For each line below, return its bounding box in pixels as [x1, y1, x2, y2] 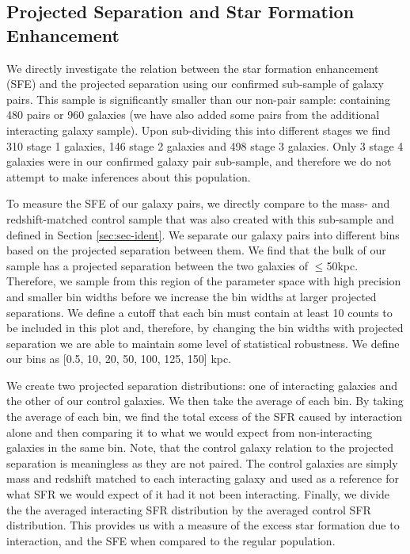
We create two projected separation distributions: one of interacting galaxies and [6, 376, 398, 393]
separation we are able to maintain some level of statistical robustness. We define [6, 334, 400, 351]
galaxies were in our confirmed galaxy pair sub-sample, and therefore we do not [6, 153, 392, 170]
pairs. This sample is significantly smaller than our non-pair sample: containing [6, 90, 390, 107]
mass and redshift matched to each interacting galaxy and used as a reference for [6, 470, 399, 487]
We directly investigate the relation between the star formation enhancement [6, 59, 379, 76]
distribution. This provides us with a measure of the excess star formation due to [6, 517, 400, 533]
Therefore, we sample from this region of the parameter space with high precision [6, 273, 401, 289]
